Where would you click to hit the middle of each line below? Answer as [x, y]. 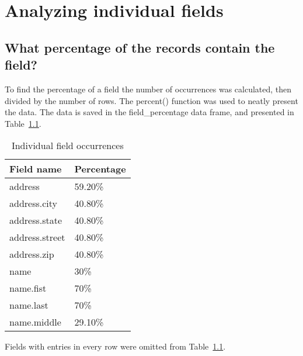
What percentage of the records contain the [140, 47]
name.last [29, 305]
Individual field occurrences [67, 146]
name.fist [28, 288]
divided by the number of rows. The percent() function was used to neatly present [151, 100]
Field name [36, 169]
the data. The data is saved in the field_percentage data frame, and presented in [149, 112]
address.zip [32, 254]
